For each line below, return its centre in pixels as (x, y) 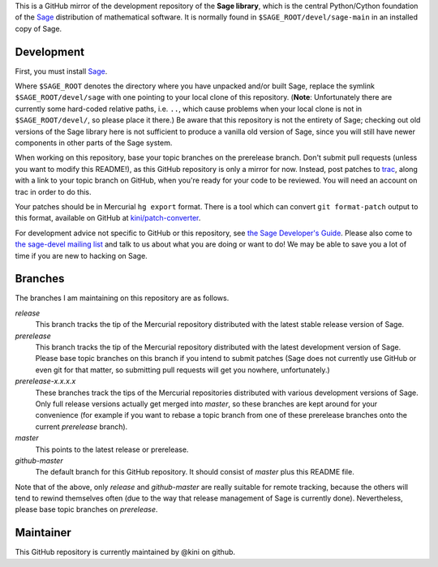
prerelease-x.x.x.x (45, 381)
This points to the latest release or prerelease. (112, 449)
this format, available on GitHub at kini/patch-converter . (108, 218)
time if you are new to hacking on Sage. (81, 256)
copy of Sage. (39, 28)
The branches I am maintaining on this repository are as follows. (122, 298)
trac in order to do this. (53, 191)
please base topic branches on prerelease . (86, 509)
